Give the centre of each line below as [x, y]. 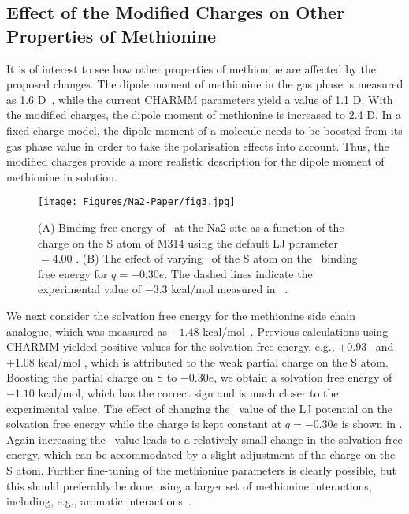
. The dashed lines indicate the [238, 273]
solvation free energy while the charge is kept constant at [144, 424]
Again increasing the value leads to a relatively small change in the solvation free [204, 439]
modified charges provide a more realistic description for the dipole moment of [195, 161]
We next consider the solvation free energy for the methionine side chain [181, 315]
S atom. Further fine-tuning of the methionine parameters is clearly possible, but [202, 469]
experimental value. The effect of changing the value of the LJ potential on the [200, 408]
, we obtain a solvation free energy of [303, 377]
